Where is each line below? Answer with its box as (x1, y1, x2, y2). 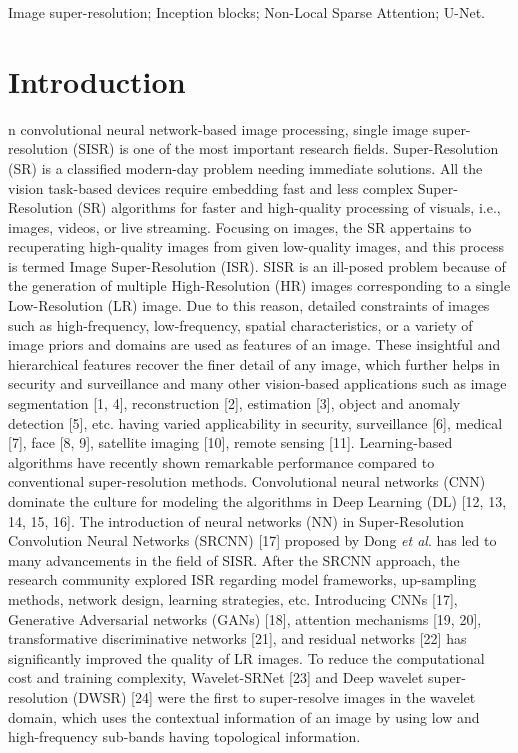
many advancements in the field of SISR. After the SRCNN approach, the (8, 549, 460, 570)
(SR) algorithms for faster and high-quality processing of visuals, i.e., (77, 197, 501, 218)
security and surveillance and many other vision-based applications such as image (8, 373, 507, 394)
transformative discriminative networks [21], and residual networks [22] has (8, 628, 467, 649)
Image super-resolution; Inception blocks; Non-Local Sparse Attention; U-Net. (8, 2, 486, 22)
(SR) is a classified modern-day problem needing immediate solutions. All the (8, 157, 483, 178)
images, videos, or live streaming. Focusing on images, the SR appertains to (8, 216, 472, 237)
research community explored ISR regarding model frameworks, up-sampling (8, 569, 477, 590)
